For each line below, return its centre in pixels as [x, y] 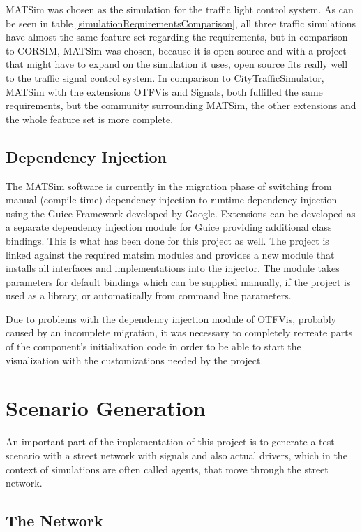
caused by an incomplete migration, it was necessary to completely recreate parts [179, 332]
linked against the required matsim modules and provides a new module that [170, 254]
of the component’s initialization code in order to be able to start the [153, 346]
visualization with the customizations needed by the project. [135, 360]
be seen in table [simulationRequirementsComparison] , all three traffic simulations [181, 23]
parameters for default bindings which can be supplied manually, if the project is [178, 281]
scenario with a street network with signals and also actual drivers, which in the [176, 455]
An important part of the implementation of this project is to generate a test [170, 441]
